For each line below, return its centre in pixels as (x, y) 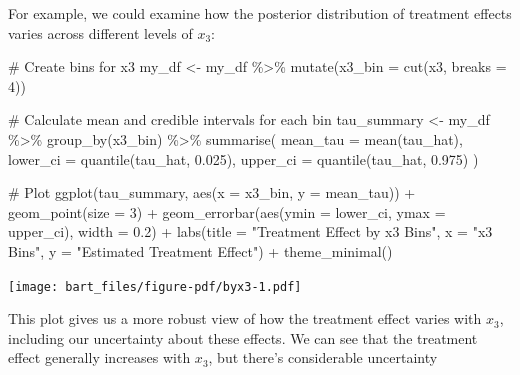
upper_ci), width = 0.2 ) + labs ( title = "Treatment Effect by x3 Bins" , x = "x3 (250, 231)
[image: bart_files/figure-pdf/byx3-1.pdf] (155, 286)
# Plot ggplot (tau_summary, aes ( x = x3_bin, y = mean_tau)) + (212, 192)
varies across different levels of (100, 32)
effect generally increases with (99, 357)
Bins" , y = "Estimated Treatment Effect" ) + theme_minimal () (200, 250)
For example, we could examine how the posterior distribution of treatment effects (260, 13)
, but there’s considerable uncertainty (323, 357)
